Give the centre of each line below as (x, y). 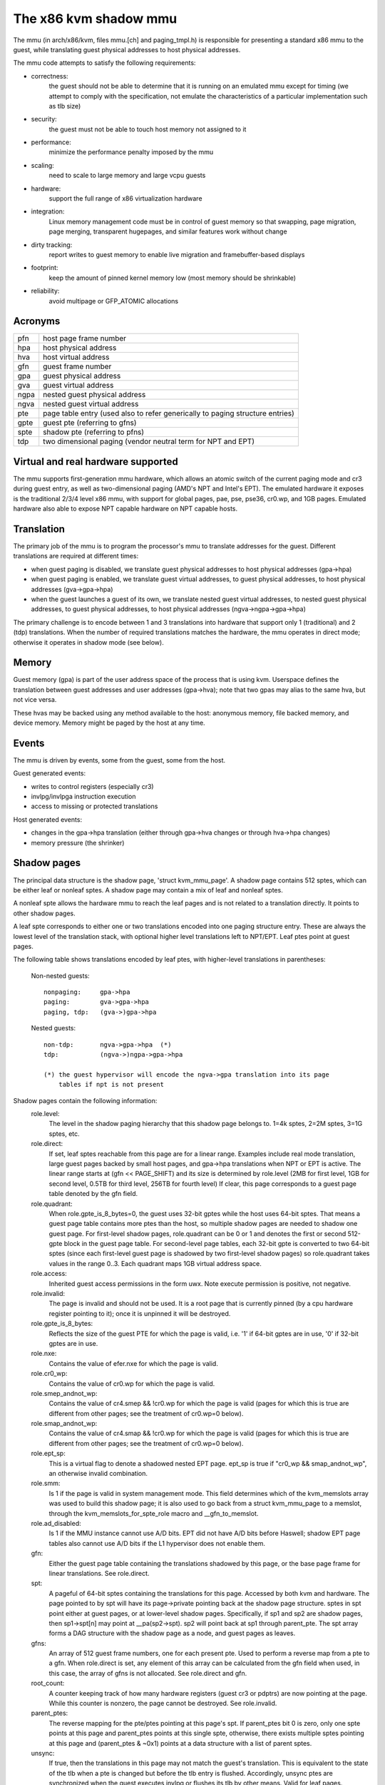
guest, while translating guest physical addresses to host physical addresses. (127, 49)
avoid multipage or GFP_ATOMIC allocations (113, 301)
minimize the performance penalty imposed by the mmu (131, 152)
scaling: (43, 165)
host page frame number (85, 338)
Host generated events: (47, 819)
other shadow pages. (45, 913)
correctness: (50, 76)
